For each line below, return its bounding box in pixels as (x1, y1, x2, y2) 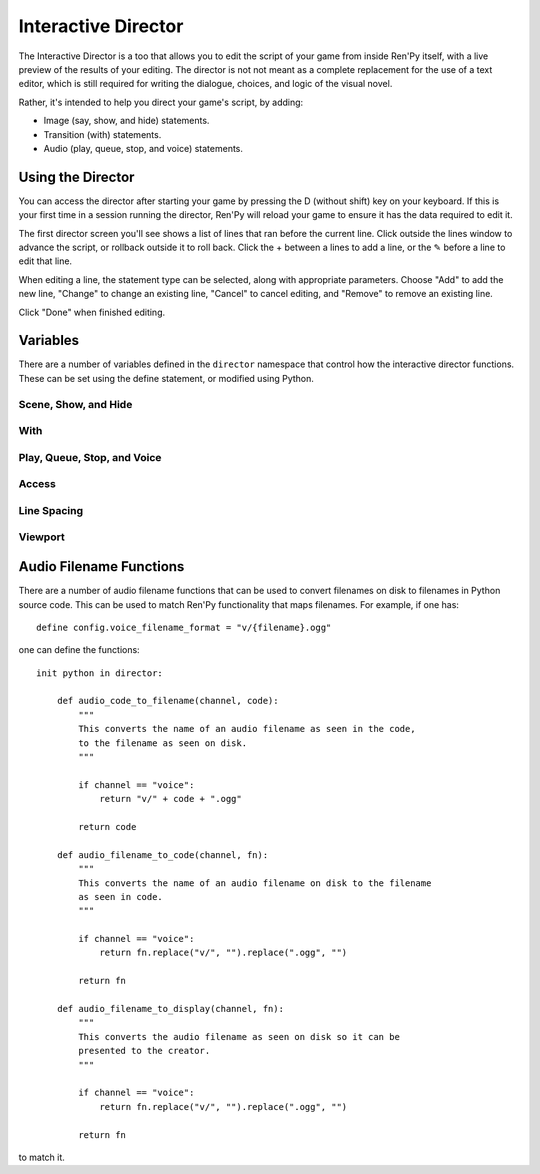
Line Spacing (18, 503, 84, 517)
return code (78, 821, 137, 832)
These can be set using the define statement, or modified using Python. (18, 372, 315, 384)
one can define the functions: (18, 644, 140, 656)
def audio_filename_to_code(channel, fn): (56, 849, 269, 860)
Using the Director (18, 168, 135, 185)
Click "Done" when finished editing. (18, 306, 166, 318)
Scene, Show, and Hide (18, 397, 133, 411)
